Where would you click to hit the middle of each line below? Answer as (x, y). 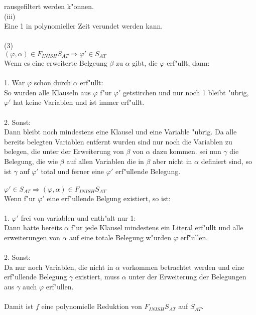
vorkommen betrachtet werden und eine (183, 267)
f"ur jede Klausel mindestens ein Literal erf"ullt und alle (157, 227)
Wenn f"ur (20, 198)
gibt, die (145, 62)
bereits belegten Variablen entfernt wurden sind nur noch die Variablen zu (118, 141)
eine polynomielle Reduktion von (92, 306)
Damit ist (19, 306)
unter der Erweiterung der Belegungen (187, 277)
